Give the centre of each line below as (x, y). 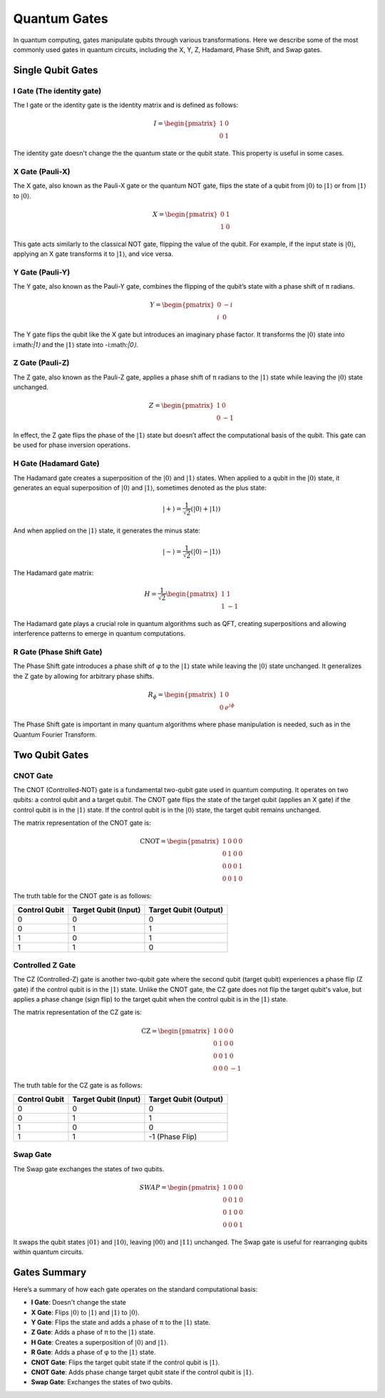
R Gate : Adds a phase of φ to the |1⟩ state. (93, 1352)
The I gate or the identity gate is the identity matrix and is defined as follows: (126, 105)
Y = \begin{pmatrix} (183, 305)
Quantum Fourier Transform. (55, 734)
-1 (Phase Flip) (173, 1136)
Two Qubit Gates (51, 755)
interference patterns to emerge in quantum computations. (99, 634)
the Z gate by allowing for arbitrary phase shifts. (84, 676)
